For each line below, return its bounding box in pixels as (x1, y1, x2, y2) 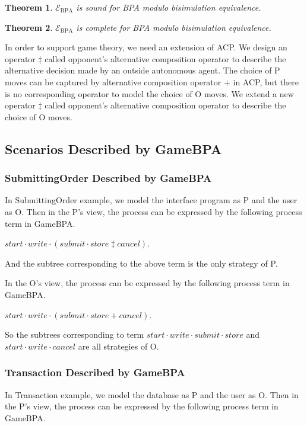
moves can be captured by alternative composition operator (5, 75, 221, 88)
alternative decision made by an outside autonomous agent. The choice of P (5, 64, 280, 76)
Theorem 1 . (5, 1, 53, 13)
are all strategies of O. (78, 339, 159, 352)
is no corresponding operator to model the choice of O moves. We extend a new (5, 87, 294, 100)
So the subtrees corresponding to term (5, 328, 144, 341)
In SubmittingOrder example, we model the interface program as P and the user (5, 194, 297, 206)
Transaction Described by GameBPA (5, 365, 185, 380)
